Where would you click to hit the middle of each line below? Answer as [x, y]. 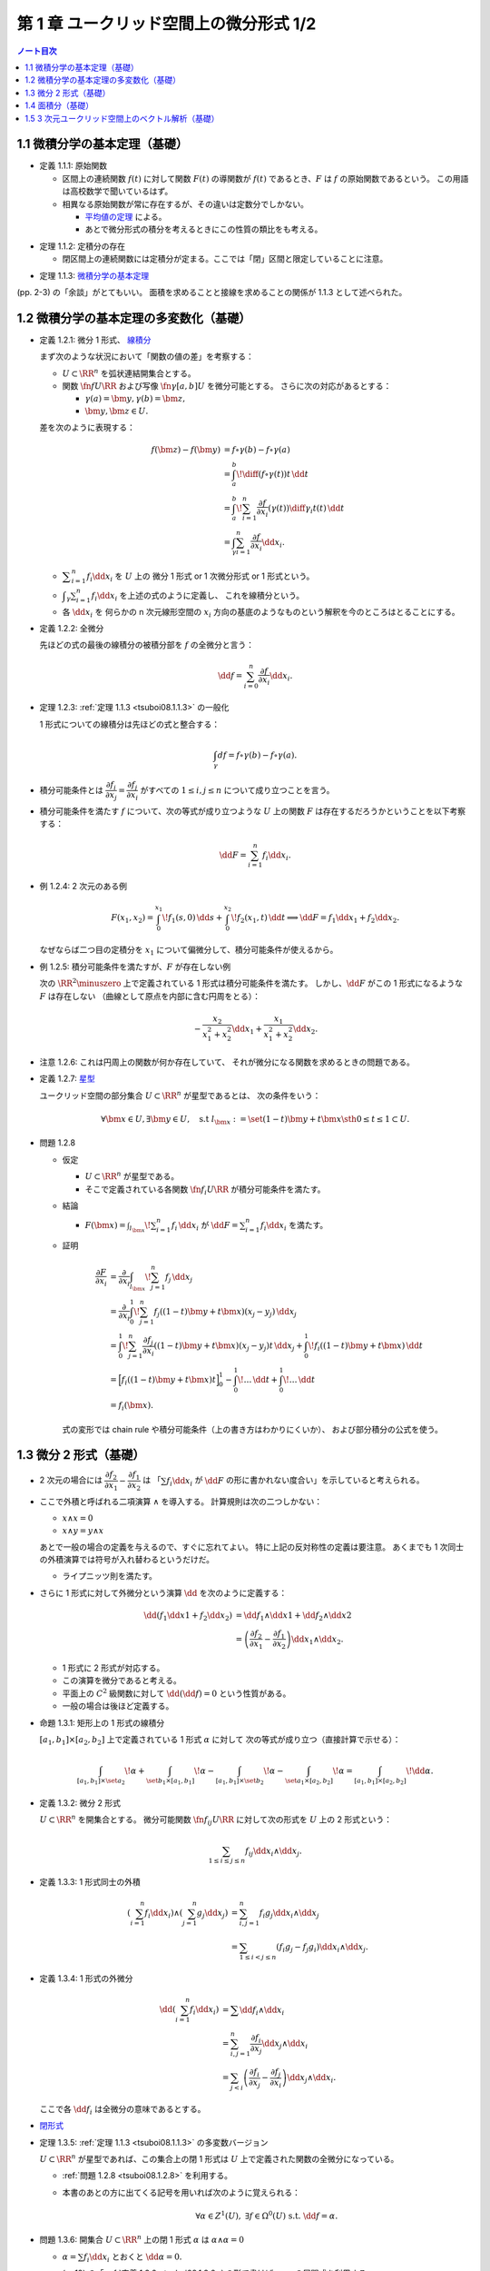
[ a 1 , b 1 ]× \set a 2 [102, 1781]
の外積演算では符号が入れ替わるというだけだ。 [127, 1559]
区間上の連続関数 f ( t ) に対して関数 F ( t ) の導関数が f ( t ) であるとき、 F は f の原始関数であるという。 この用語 [265, 178]
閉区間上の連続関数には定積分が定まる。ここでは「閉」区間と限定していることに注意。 [225, 259]
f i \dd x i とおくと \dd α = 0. [132, 2257]
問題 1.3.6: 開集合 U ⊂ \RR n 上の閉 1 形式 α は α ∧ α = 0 [142, 2239]
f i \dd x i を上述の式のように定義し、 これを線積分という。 [197, 596]
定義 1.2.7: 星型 [67, 1079]
